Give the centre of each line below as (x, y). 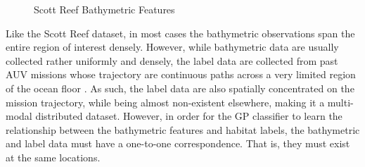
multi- (340, 102)
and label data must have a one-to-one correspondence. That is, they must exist (178, 143)
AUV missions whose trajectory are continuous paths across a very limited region (181, 74)
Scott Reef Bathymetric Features (104, 9)
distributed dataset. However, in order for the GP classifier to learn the (189, 116)
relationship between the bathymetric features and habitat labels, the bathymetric (183, 129)
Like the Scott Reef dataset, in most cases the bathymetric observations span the (180, 33)
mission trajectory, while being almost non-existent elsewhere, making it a (165, 102)
